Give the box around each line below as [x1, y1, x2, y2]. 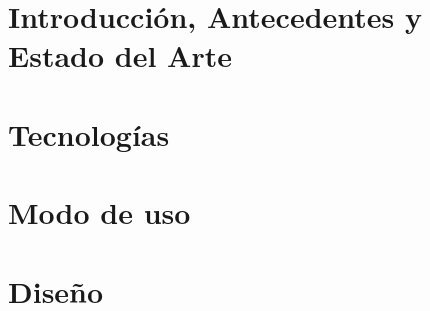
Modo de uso [8, 192, 191, 233]
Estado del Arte [8, 35, 232, 76]
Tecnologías [8, 113, 170, 154]
